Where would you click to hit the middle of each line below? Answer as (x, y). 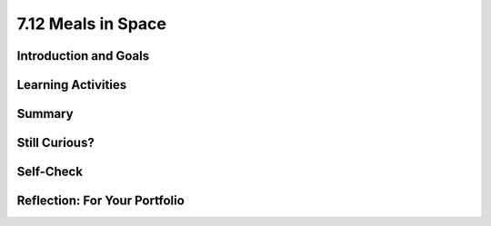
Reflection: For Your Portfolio (101, 201)
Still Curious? (55, 143)
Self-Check (50, 172)
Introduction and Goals (83, 56)
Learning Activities (72, 85)
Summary (45, 114)
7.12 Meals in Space (92, 24)
